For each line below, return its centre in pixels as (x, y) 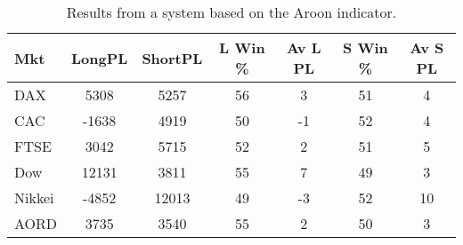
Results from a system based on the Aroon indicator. (231, 12)
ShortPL (172, 58)
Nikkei (34, 198)
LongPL (100, 58)
